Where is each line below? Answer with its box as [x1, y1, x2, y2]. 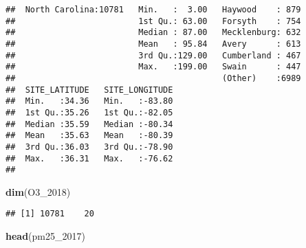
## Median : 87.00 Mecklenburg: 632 [6, 27, 301, 38]
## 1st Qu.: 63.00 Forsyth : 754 [6, 16, 301, 26]
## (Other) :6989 [6, 73, 301, 83]
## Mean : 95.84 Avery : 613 [6, 38, 301, 49]
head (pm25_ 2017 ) [6, 229, 85, 243]
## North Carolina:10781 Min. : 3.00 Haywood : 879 [6, 5, 301, 14]
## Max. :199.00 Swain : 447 [6, 62, 301, 72]
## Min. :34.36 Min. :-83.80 [6, 96, 173, 106]
